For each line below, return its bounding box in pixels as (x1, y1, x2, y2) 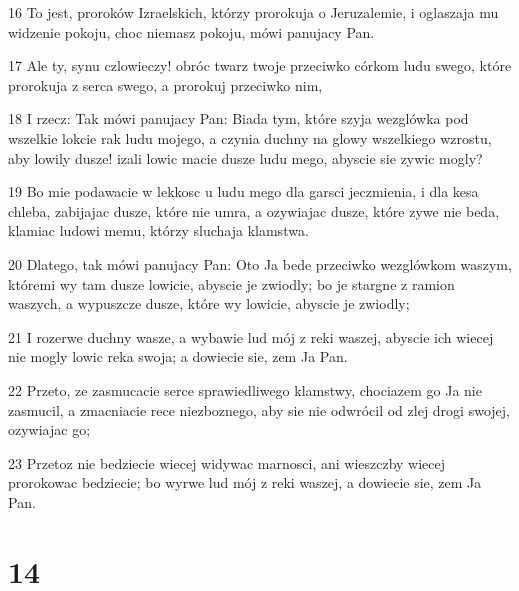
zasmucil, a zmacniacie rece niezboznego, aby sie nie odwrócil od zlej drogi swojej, (8, 399, 510, 420)
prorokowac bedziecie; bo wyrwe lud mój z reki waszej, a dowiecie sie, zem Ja (8, 472, 482, 493)
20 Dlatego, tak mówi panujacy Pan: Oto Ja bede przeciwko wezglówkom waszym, (8, 253, 512, 274)
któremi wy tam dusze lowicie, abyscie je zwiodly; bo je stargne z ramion (8, 273, 455, 294)
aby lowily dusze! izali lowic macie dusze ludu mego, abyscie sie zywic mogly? (8, 147, 483, 168)
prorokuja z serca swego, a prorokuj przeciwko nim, (8, 74, 323, 95)
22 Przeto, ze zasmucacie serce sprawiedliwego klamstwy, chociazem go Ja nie (8, 379, 482, 400)
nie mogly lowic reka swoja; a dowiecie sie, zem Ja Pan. (8, 346, 348, 367)
